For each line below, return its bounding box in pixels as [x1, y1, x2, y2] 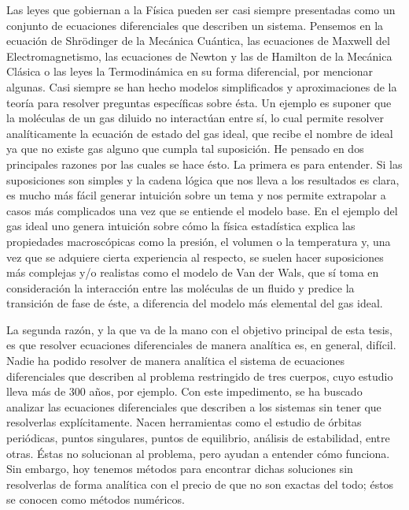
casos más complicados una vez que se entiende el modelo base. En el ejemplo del [6, 202, 398, 218]
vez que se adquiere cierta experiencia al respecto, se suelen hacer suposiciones [6, 248, 384, 265]
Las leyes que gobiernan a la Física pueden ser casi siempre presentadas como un [6, 2, 396, 17]
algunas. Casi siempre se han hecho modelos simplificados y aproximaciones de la [6, 78, 397, 95]
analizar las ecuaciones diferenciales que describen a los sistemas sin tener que [6, 398, 381, 415]
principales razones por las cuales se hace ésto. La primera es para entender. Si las [6, 155, 403, 172]
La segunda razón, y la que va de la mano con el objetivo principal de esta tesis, [6, 321, 392, 337]
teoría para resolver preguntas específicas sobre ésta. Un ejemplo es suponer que [6, 94, 392, 110]
